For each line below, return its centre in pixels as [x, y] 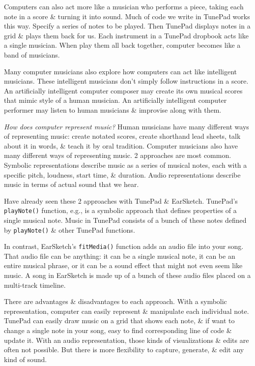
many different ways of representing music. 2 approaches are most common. [118, 155]
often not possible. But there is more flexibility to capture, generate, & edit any [124, 350]
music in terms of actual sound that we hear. [71, 184]
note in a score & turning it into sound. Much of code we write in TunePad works [127, 16]
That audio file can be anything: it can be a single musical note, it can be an [120, 256]
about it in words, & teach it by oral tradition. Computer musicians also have [121, 145]
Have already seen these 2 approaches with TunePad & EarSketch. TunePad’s [121, 200]
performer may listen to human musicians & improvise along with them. [113, 109]
